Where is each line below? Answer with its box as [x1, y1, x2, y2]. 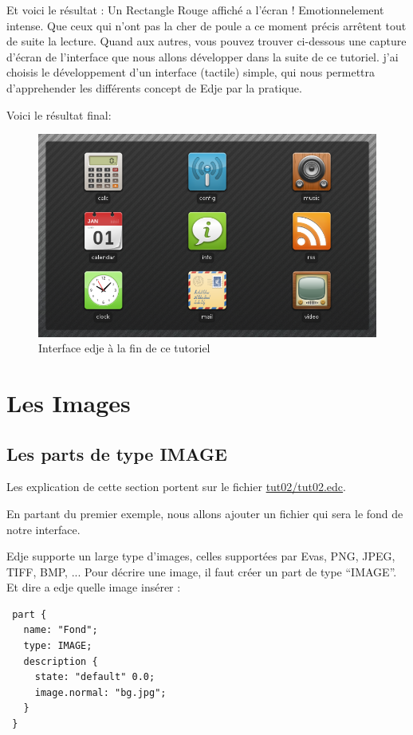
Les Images [6, 386, 131, 419]
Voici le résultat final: [6, 106, 112, 123]
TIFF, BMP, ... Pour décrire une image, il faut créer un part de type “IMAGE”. [6, 563, 397, 580]
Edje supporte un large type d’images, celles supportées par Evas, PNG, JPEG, [6, 548, 395, 564]
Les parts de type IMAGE [6, 441, 227, 466]
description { [23, 655, 98, 667]
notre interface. [6, 521, 81, 537]
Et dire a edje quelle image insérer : [6, 579, 181, 595]
